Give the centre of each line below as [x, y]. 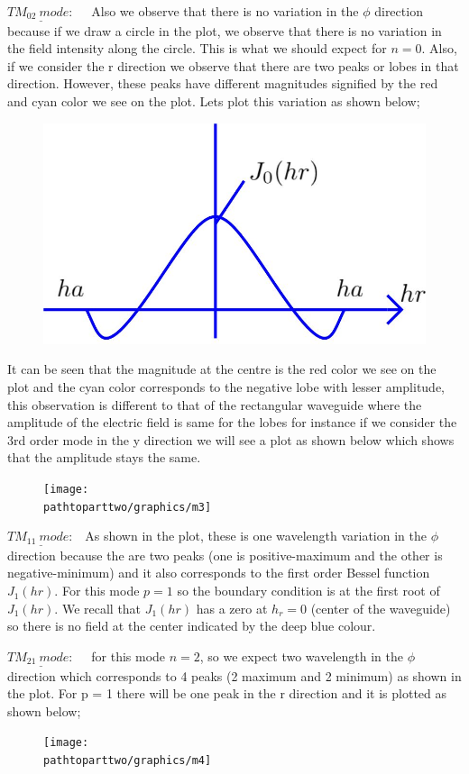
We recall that [101, 608]
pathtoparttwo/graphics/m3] [128, 507]
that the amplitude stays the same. [104, 457]
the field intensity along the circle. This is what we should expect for [197, 48]
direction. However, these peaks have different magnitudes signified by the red [223, 83]
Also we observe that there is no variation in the [225, 11]
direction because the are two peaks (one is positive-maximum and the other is [225, 555]
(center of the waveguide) [381, 608]
